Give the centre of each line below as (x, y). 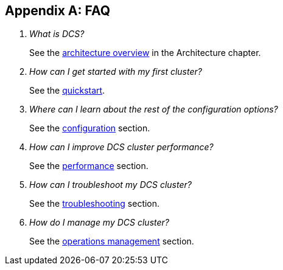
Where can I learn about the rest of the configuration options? (154, 109)
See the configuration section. (90, 128)
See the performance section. (89, 166)
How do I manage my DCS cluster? (99, 223)
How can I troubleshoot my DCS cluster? (110, 185)
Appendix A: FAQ (58, 11)
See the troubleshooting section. (95, 204)
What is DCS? (57, 34)
